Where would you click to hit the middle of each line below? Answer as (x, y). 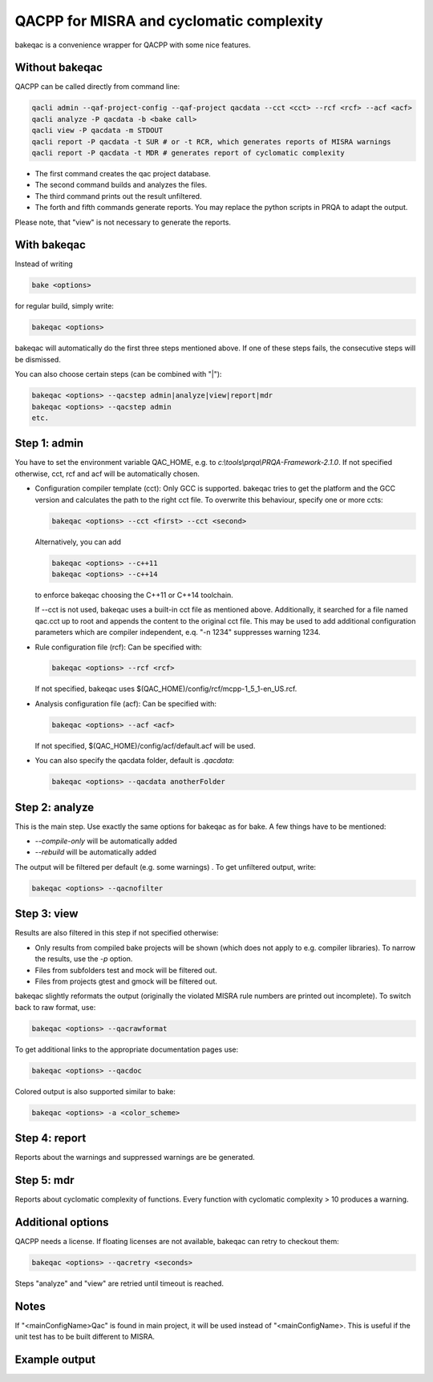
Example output (55, 1360)
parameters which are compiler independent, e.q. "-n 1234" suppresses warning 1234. (178, 632)
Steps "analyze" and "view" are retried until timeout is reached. (119, 1283)
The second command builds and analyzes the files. (121, 185)
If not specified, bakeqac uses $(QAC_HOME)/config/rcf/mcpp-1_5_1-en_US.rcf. (166, 689)
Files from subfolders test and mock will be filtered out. (126, 970)
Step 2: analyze (55, 807)
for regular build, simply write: (64, 306)
